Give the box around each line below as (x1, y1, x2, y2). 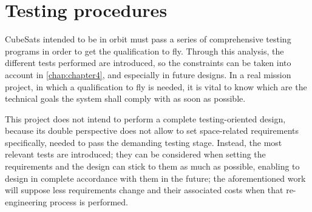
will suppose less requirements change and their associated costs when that (5, 184, 283, 196)
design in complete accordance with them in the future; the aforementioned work (5, 171, 306, 184)
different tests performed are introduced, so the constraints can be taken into (5, 56, 291, 69)
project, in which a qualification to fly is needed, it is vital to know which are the (5, 80, 307, 93)
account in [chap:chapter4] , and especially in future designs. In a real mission (5, 68, 291, 81)
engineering (5, 195, 47, 208)
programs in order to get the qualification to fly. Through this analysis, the (5, 44, 284, 57)
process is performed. (49, 195, 128, 208)
